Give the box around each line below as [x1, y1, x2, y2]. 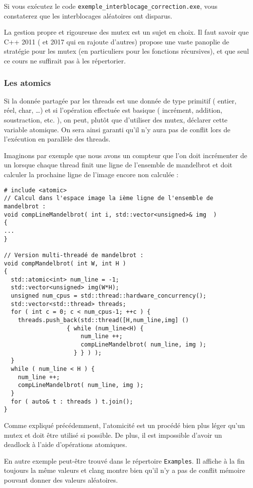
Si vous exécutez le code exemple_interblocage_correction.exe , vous [4, 1, 218, 11]
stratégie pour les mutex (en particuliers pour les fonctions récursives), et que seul [4, 46, 249, 56]
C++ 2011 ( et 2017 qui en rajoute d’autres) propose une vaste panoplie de [4, 36, 229, 46]
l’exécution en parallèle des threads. [4, 134, 111, 144]
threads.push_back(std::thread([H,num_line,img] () [18, 317, 189, 324]
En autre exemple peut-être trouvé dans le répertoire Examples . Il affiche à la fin [4, 455, 245, 466]
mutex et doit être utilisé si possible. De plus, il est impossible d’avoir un [4, 429, 222, 440]
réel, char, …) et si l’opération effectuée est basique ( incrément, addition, [4, 105, 223, 115]
